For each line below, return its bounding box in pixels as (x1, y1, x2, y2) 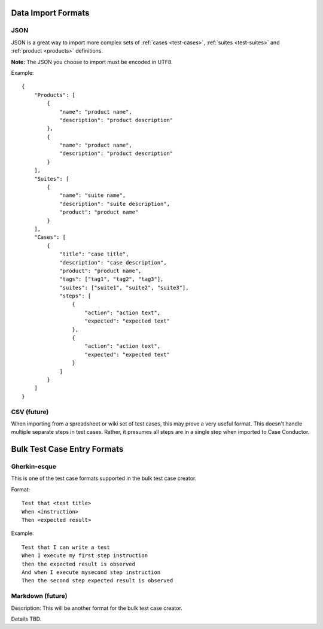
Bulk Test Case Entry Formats (11, 444, 124, 454)
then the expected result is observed (22, 560, 136, 567)
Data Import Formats (11, 8, 90, 18)
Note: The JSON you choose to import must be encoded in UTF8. (11, 58, 173, 65)
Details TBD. (11, 615, 42, 622)
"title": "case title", (59, 251, 129, 257)
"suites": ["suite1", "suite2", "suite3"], (59, 284, 189, 291)
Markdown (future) (11, 592, 68, 600)
